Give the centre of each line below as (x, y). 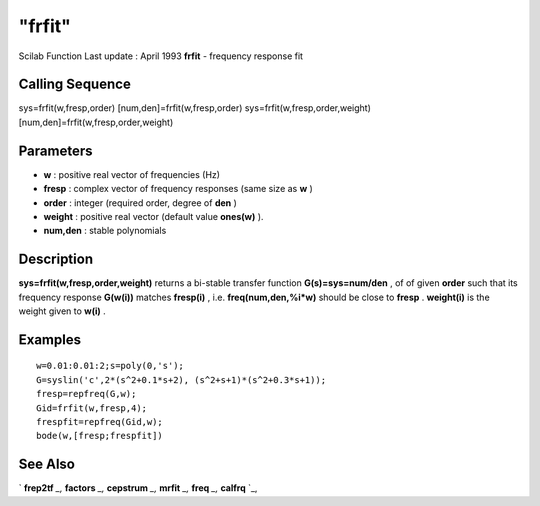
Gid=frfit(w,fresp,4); (92, 408)
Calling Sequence (75, 84)
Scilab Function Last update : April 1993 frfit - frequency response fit (161, 56)
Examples (50, 339)
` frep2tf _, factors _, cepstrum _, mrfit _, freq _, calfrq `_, (138, 488)
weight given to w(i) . (62, 311)
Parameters (55, 150)
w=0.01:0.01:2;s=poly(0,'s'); (110, 366)
